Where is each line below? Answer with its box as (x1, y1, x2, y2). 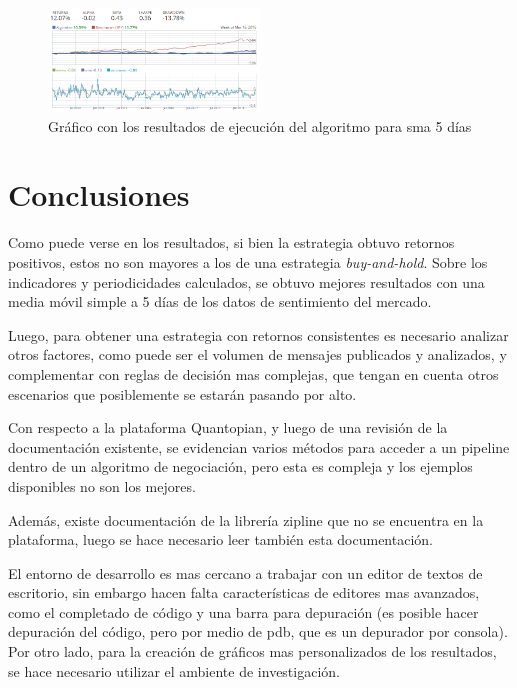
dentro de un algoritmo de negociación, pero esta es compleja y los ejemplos (8, 456, 473, 477)
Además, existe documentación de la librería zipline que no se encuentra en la (8, 509, 484, 530)
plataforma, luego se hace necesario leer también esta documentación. (8, 529, 433, 550)
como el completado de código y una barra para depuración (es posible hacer (8, 601, 479, 622)
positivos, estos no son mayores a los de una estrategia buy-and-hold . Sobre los (8, 251, 488, 272)
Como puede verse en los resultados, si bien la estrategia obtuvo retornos (8, 232, 455, 253)
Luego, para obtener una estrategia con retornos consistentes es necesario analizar (8, 324, 509, 345)
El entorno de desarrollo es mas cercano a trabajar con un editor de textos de (8, 562, 483, 583)
